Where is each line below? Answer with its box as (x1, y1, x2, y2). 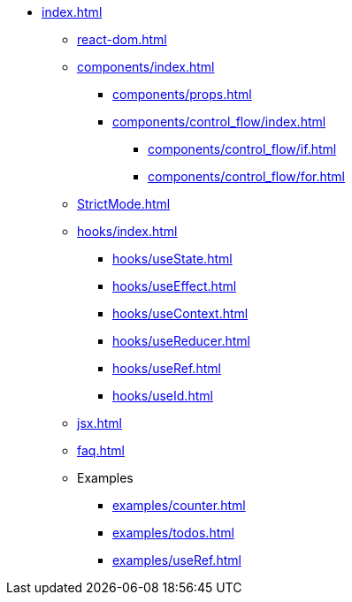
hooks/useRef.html (112, 361, 221, 376)
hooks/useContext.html (112, 306, 249, 321)
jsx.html (77, 415, 122, 431)
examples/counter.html (112, 498, 246, 513)
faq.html (77, 443, 125, 458)
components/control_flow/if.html (148, 141, 337, 156)
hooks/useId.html (112, 388, 213, 403)
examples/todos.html (112, 525, 234, 540)
